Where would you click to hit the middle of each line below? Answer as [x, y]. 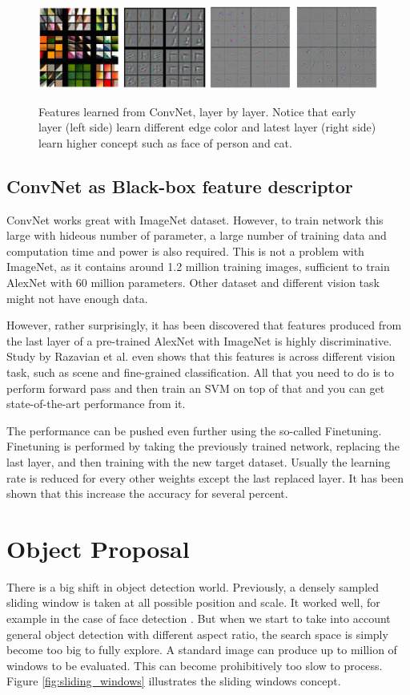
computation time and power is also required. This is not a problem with [185, 251]
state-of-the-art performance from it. [96, 404]
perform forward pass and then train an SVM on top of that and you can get [196, 388]
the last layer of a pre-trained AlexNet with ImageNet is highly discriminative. [199, 340]
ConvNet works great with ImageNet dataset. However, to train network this [195, 219]
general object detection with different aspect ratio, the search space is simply [197, 634]
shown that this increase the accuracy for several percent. [147, 493]
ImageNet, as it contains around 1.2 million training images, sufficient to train [198, 267]
